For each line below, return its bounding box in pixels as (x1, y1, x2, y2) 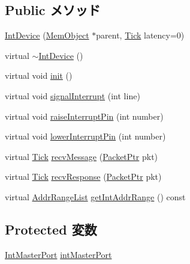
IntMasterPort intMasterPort (5, 248, 112, 260)
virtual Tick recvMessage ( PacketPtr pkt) (5, 150, 158, 162)
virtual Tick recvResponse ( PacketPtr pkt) (5, 170, 162, 183)
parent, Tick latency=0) (96, 29, 185, 41)
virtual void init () (5, 69, 73, 82)
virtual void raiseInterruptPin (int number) (5, 109, 164, 122)
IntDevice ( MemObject (5, 29, 89, 41)
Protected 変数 (5, 219, 97, 238)
